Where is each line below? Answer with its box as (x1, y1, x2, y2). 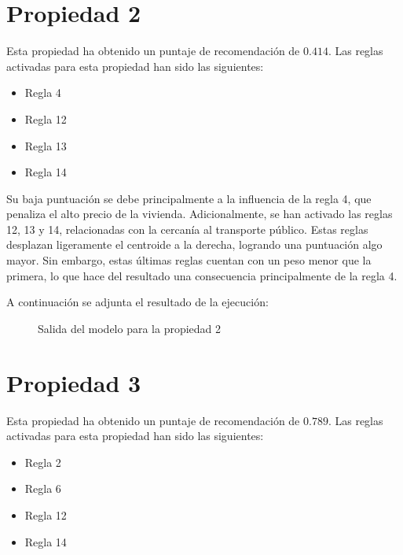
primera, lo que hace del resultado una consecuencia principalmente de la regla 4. (6, 267, 398, 283)
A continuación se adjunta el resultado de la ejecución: (6, 294, 269, 310)
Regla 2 (24, 453, 61, 470)
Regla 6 (24, 480, 61, 497)
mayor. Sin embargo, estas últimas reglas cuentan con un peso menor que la (6, 252, 372, 268)
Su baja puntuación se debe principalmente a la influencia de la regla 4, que (6, 190, 372, 206)
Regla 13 (24, 137, 67, 154)
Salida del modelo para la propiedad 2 (38, 320, 222, 336)
